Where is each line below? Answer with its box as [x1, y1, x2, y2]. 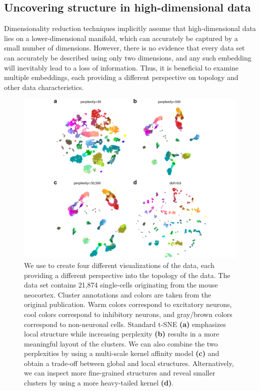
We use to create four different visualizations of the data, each [24, 259, 214, 270]
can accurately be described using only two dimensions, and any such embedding [4, 52, 251, 62]
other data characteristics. [4, 81, 84, 92]
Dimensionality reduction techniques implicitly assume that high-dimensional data [4, 23, 256, 33]
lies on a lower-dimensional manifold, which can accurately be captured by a [4, 32, 238, 43]
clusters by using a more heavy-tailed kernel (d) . [24, 377, 174, 388]
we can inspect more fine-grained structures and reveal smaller [24, 367, 215, 378]
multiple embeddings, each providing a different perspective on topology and [4, 72, 238, 82]
